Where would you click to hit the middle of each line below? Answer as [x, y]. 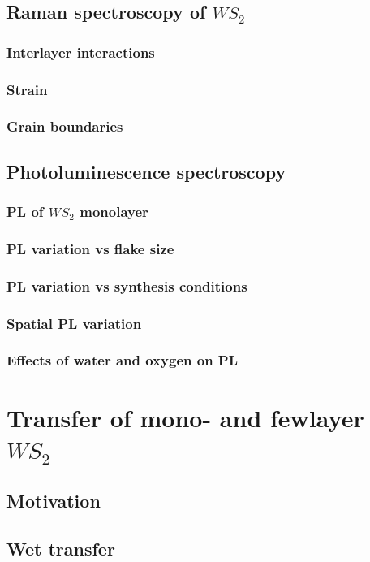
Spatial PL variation [74, 323]
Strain [27, 89]
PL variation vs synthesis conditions [127, 285]
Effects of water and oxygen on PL [123, 360]
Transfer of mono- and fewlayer [185, 417]
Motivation [54, 501]
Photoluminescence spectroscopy [146, 171]
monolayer [114, 212]
